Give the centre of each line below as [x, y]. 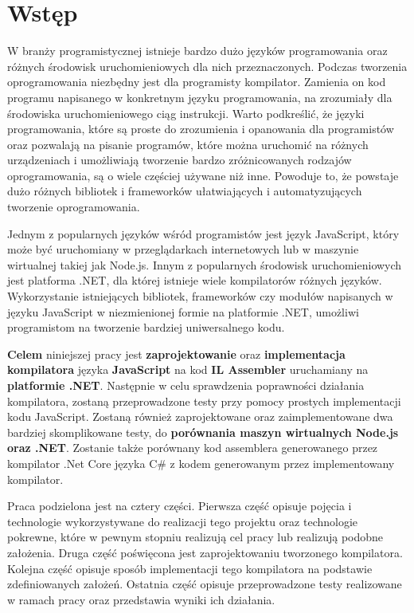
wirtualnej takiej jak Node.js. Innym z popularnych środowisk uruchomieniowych [205, 264]
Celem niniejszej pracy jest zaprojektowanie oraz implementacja [176, 354]
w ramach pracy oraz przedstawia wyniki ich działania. [141, 599]
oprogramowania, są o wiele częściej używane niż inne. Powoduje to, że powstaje [203, 175]
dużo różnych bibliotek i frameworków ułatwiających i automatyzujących [185, 191]
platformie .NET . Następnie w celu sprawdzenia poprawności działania [186, 385]
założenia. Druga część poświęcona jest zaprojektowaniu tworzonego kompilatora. [205, 552]
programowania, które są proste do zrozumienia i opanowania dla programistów [201, 129]
